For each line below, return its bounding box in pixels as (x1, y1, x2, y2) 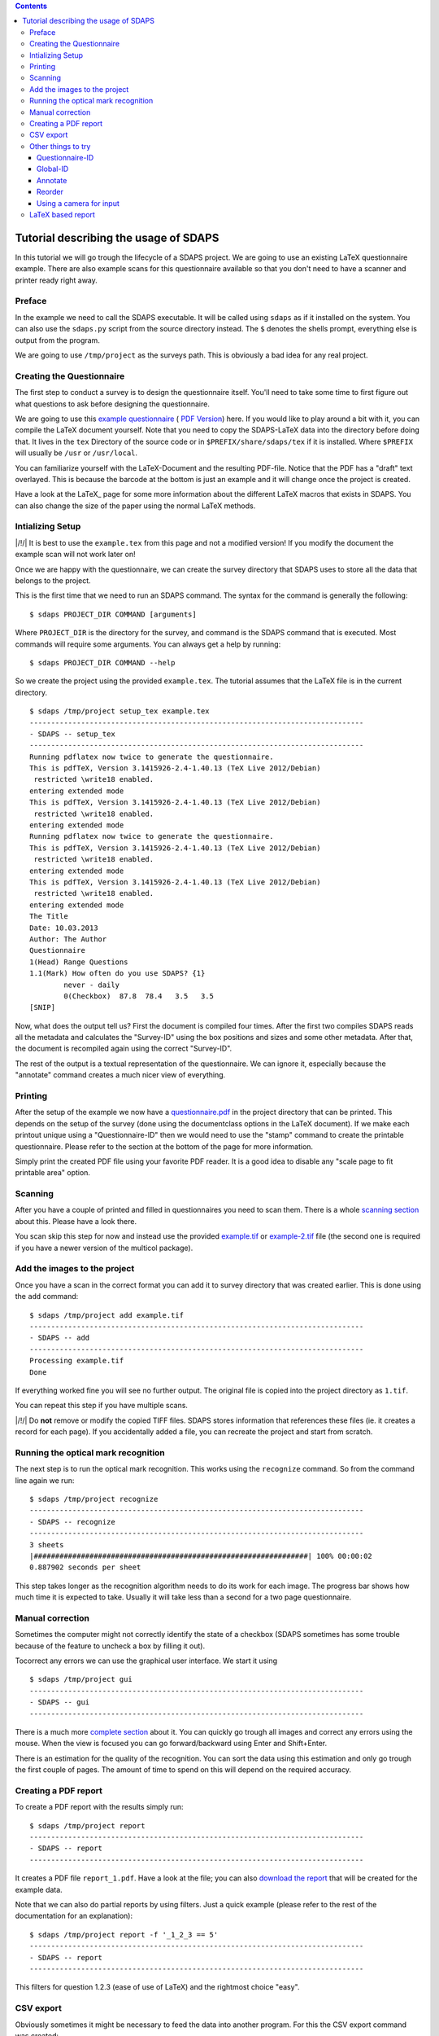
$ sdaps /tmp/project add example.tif (29, 1310, 185, 1319)
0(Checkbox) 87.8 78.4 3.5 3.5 (63, 991, 215, 1001)
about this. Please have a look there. (15, 1216, 137, 1226)
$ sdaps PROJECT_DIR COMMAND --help (29, 658, 176, 667)
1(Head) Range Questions (29, 957, 128, 967)
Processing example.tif (29, 1356, 124, 1366)
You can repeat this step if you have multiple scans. (15, 1401, 189, 1411)
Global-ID (37, 164, 69, 174)
